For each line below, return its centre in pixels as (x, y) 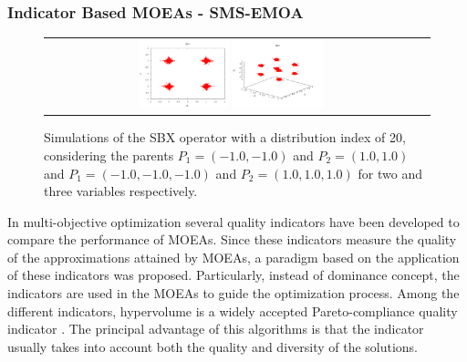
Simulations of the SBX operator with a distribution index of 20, (225, 137)
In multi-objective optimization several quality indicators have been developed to (233, 221)
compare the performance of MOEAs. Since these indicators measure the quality (232, 239)
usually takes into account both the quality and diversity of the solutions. (213, 346)
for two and (390, 173)
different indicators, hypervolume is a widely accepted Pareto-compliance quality (233, 310)
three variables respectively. (121, 191)
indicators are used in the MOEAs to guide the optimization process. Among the (233, 293)
